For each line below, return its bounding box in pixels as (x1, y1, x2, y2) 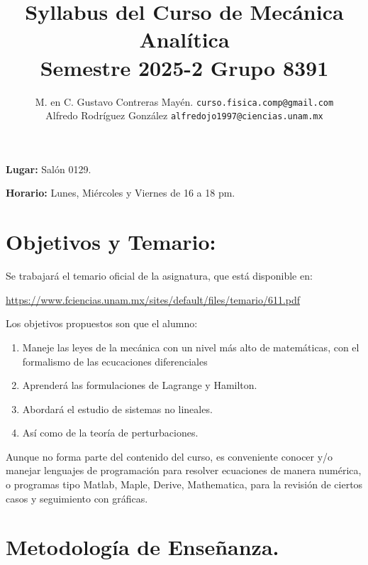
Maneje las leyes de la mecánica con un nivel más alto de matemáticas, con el (22, 339, 359, 354)
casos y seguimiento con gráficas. (6, 490, 148, 505)
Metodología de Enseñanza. (6, 532, 279, 561)
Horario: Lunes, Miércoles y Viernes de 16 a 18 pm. (6, 185, 235, 200)
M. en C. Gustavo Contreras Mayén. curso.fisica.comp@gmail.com (35, 94, 334, 109)
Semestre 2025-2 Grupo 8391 (40, 53, 329, 82)
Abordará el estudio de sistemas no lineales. (22, 401, 213, 416)
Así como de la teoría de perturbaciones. (22, 425, 199, 440)
